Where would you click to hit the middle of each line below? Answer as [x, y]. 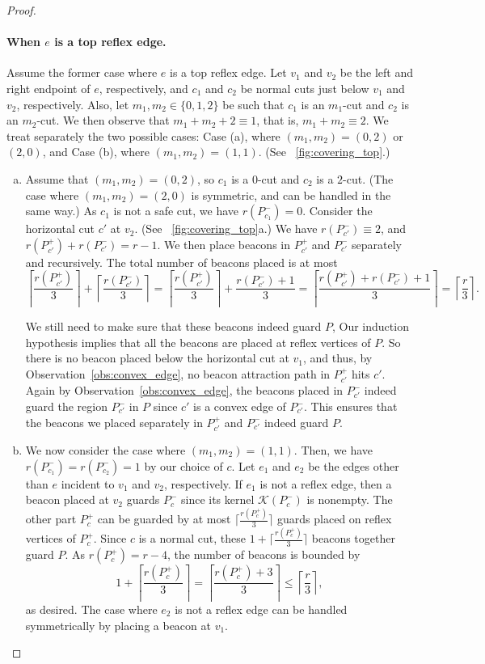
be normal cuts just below [305, 88]
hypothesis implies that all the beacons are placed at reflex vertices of [198, 342]
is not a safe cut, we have [176, 211]
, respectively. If [203, 483]
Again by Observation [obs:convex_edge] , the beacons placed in [184, 390]
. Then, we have [333, 450]
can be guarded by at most [164, 519]
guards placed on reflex [335, 519]
